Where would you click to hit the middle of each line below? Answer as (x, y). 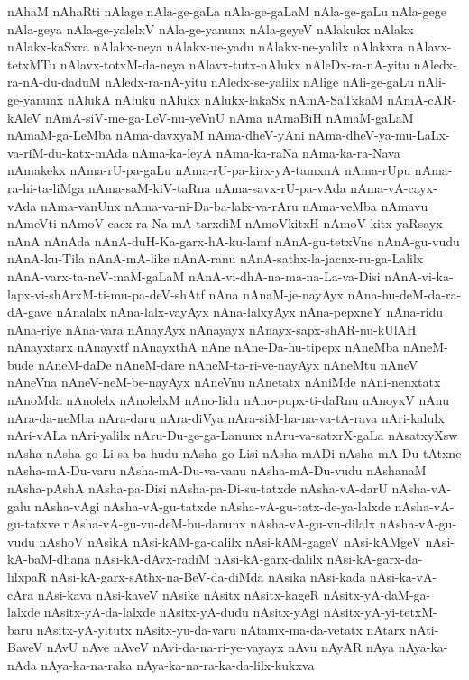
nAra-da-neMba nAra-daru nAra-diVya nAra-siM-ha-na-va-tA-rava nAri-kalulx (226, 417)
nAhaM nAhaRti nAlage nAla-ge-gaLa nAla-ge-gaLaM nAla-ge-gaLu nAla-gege (227, 11)
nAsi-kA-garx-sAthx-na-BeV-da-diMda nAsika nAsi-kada (208, 576)
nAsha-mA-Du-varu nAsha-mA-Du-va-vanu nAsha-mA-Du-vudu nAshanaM (217, 470)
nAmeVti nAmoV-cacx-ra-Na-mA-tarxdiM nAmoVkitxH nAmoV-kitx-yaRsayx (225, 223)
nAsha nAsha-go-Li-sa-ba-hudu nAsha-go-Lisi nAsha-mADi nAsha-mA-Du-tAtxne (234, 452)
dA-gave (30, 312)
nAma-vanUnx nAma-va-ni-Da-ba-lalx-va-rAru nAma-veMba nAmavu (234, 205)
